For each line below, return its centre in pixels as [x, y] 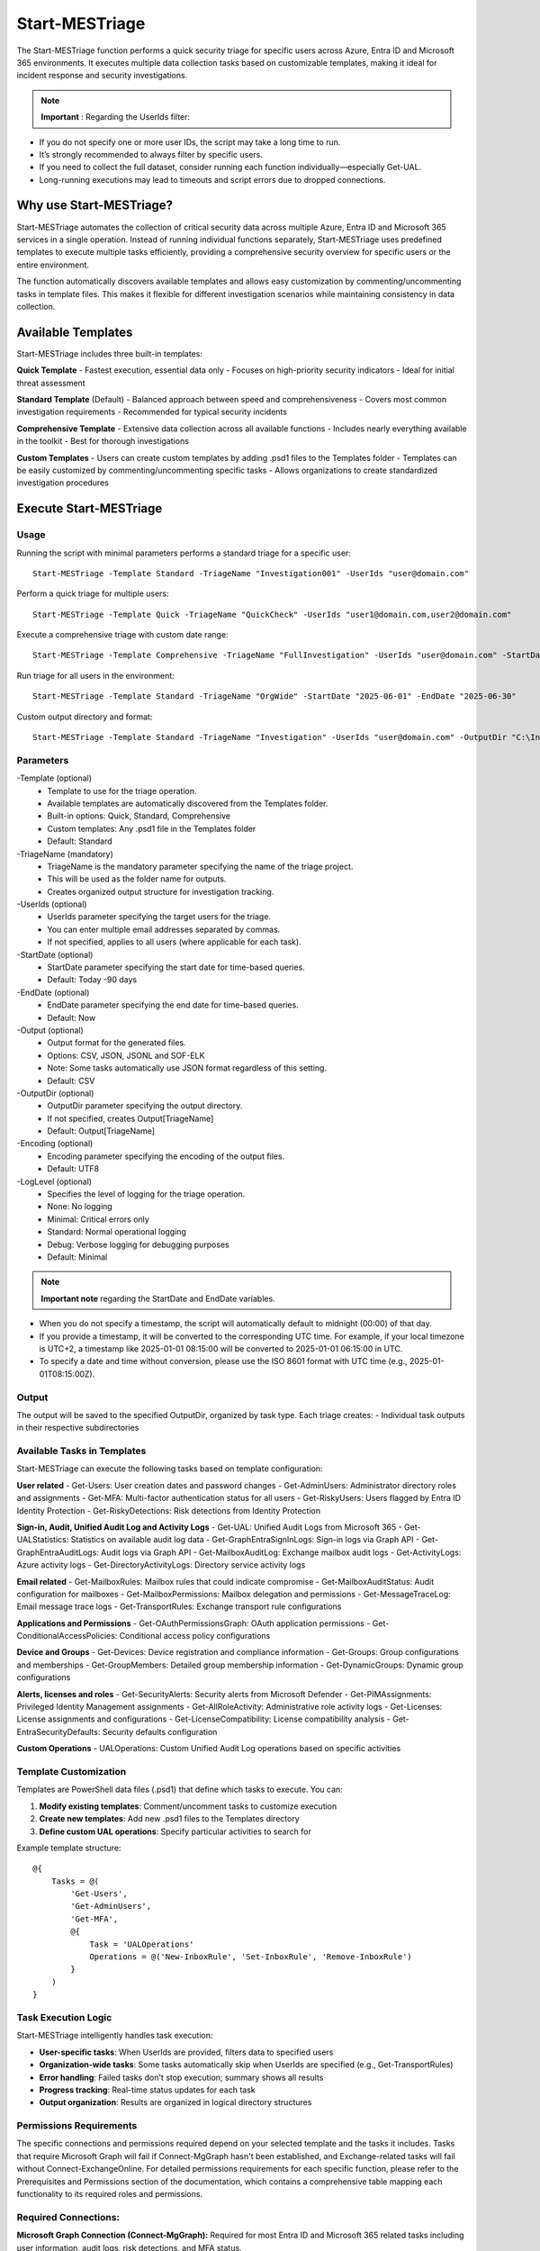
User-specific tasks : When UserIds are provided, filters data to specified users [186, 2052]
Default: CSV [71, 1080]
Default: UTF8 [73, 1169]
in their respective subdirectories [78, 1428]
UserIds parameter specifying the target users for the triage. [159, 917]
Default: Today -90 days [92, 980]
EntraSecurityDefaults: [58, 1731]
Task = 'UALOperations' [142, 1944]
